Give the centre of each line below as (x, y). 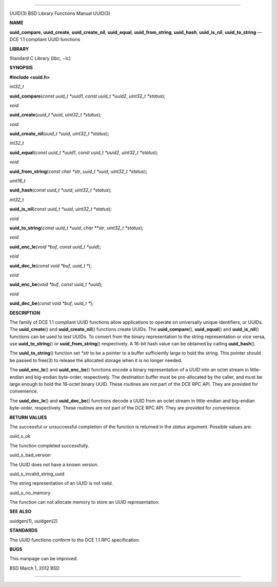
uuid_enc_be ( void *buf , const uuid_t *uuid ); (56, 284)
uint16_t (17, 181)
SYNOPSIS (21, 68)
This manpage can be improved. (44, 559)
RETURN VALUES (28, 417)
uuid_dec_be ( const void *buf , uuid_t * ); (52, 303)
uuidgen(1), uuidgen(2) (34, 521)
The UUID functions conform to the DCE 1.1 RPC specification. (75, 540)
